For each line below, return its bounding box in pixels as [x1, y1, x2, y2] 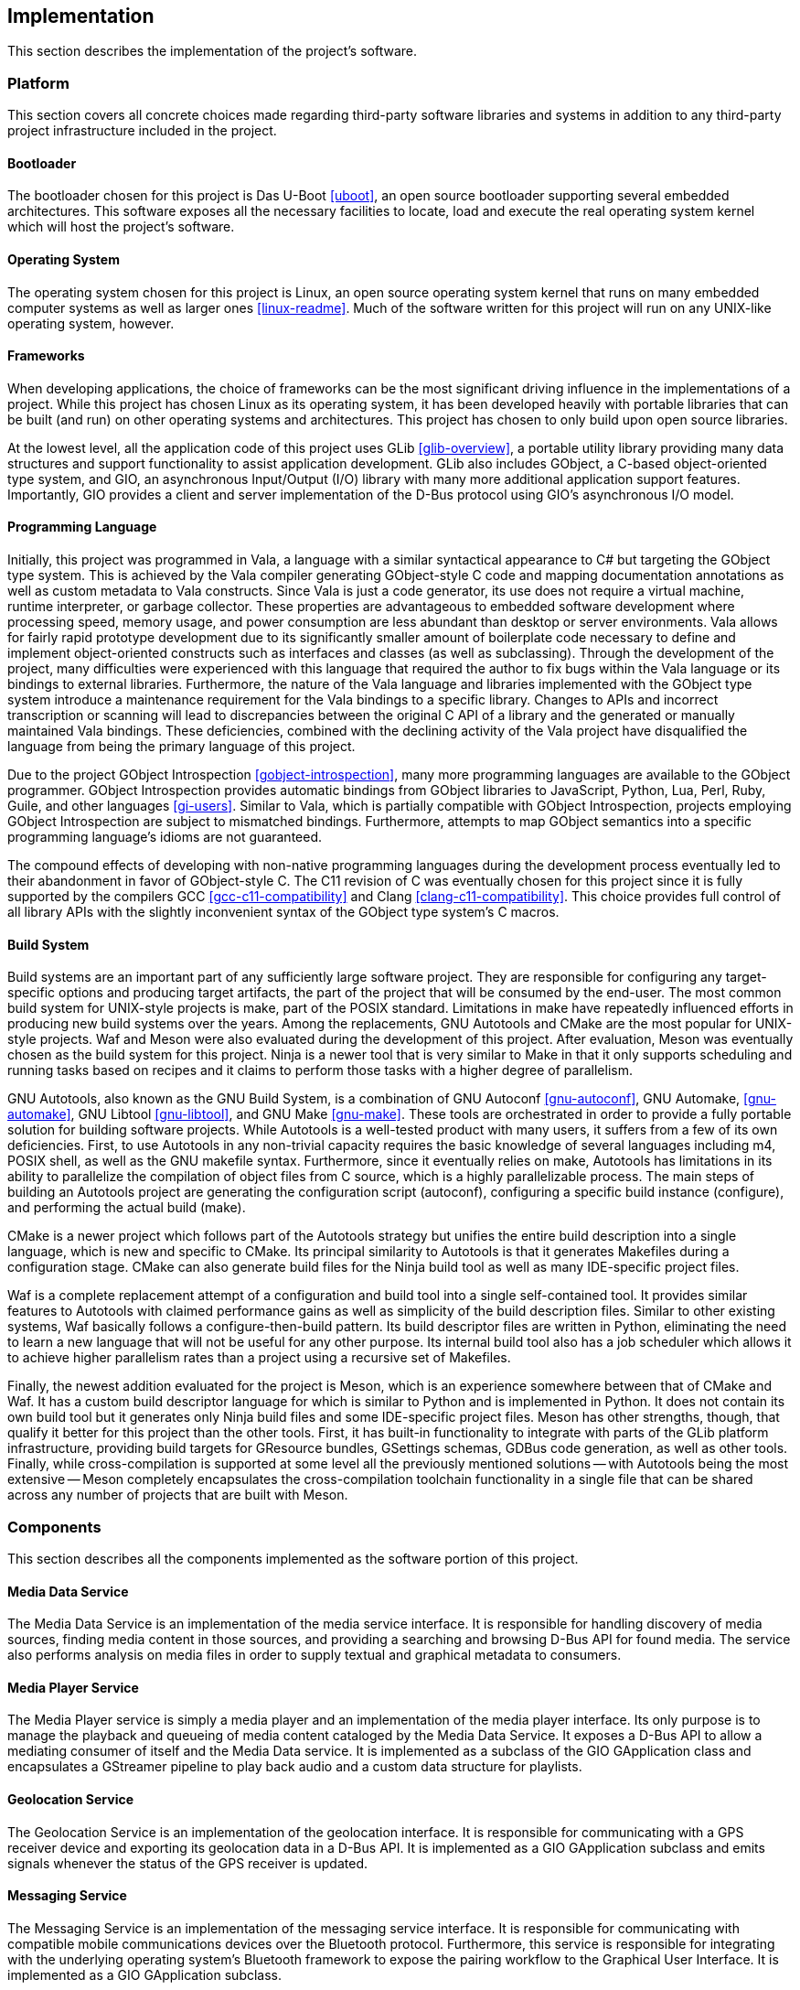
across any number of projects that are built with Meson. [7, 1487, 348, 1503]
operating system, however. [7, 315, 175, 331]
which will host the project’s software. [7, 219, 235, 235]
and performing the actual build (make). [7, 1199, 246, 1216]
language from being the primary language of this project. [7, 738, 356, 755]
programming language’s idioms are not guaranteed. [7, 829, 323, 845]
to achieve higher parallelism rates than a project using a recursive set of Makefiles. [7, 1350, 511, 1366]
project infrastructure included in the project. [7, 123, 277, 139]
